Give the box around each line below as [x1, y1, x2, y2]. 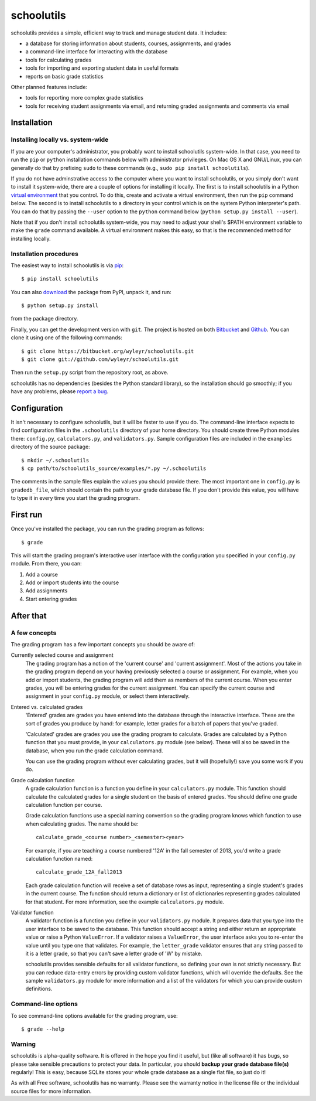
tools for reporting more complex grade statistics [25, 94, 143, 101]
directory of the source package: [11, 443, 90, 451]
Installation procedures [11, 250, 79, 258]
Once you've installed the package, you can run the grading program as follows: [11, 525, 204, 533]
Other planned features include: [11, 83, 88, 90]
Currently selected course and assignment [11, 652, 114, 659]
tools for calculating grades [25, 56, 92, 63]
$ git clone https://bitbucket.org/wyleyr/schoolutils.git [21, 347, 194, 354]
